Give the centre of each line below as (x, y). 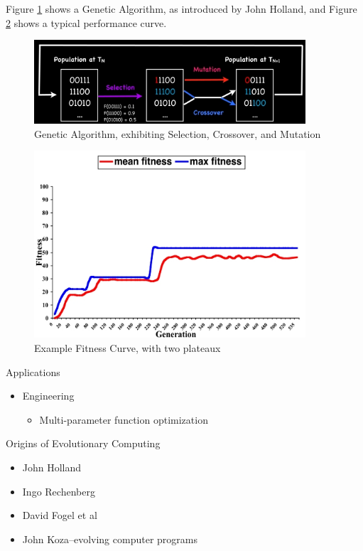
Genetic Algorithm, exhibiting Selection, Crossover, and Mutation (178, 133)
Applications (33, 371)
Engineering (48, 396)
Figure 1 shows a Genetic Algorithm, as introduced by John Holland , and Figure (181, 9)
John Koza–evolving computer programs (110, 539)
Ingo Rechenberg (59, 491)
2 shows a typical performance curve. (86, 22)
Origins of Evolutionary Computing (83, 443)
